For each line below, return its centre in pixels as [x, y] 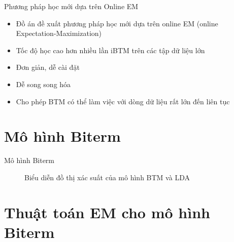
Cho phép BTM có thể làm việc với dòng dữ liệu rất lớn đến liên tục [123, 101]
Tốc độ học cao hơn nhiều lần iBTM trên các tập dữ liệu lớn [110, 50]
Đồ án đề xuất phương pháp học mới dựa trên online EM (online [117, 23]
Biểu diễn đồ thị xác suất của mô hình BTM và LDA [107, 177]
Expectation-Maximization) [59, 33]
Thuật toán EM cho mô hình [107, 212]
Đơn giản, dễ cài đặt [48, 67]
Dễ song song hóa [43, 84]
